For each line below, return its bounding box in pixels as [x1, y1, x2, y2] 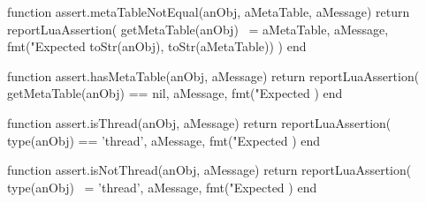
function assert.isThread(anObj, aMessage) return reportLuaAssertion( [7, 113, 392, 132]
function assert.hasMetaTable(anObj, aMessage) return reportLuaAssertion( [7, 66, 420, 85]
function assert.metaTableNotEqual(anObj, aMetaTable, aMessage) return [7, 3, 410, 20]
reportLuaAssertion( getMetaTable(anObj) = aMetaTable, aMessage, [7, 19, 389, 38]
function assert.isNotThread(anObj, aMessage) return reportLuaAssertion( [7, 161, 412, 179]
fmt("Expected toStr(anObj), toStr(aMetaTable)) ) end [7, 37, 307, 56]
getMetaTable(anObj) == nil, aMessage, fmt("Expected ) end [7, 84, 343, 102]
